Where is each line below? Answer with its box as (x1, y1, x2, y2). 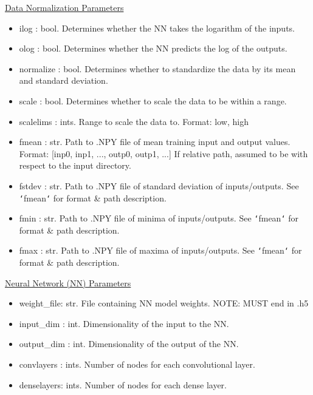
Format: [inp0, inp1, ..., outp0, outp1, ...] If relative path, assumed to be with (19, 147, 308, 160)
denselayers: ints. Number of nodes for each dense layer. (19, 378, 227, 391)
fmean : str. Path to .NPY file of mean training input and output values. (19, 135, 291, 148)
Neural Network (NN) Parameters (5, 276, 131, 289)
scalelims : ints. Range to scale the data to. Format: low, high (19, 115, 249, 127)
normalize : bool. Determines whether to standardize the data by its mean (19, 62, 296, 75)
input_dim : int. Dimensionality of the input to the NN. (19, 317, 229, 329)
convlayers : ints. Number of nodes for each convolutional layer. (19, 358, 255, 371)
